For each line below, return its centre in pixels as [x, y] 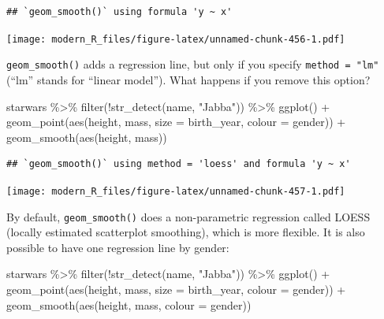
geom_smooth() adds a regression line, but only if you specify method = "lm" [193, 64]
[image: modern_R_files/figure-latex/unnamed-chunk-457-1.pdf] [176, 191]
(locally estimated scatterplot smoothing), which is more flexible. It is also [186, 232]
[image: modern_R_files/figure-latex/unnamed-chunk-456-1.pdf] [176, 39]
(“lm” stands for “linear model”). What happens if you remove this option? [188, 79]
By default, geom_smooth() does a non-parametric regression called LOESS [188, 216]
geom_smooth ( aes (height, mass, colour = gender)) [129, 304]
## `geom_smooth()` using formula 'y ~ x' [119, 12]
